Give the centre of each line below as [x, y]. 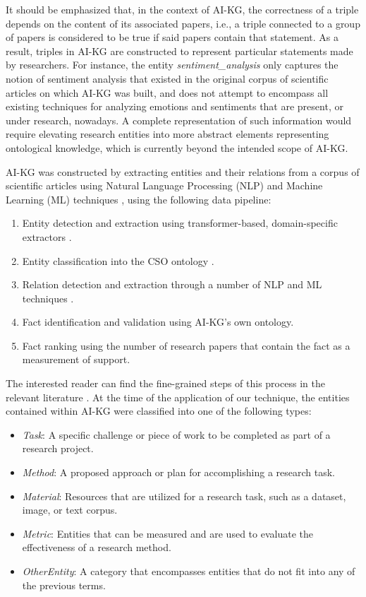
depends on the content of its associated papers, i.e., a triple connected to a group [183, 23]
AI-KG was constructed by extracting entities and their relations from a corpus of [183, 171]
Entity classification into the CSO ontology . [118, 260]
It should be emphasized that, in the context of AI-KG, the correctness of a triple [182, 9]
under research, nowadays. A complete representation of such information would [179, 120]
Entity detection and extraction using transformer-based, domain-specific [180, 223]
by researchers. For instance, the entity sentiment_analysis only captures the [172, 65]
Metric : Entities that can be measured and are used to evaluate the [167, 533]
